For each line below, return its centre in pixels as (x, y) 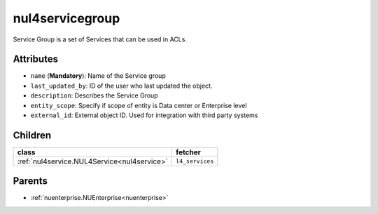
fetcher (188, 152)
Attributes (36, 59)
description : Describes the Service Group (94, 95)
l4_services (195, 161)
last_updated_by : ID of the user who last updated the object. (121, 86)
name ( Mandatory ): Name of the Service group (98, 76)
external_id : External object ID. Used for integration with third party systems (144, 115)
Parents (30, 181)
